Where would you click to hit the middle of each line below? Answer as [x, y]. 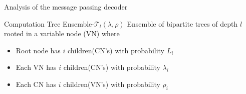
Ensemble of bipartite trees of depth [182, 23]
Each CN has [36, 84]
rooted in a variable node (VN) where [62, 33]
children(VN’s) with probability [112, 84]
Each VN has [36, 67]
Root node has [38, 50]
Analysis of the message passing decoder [66, 7]
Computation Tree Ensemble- [49, 23]
